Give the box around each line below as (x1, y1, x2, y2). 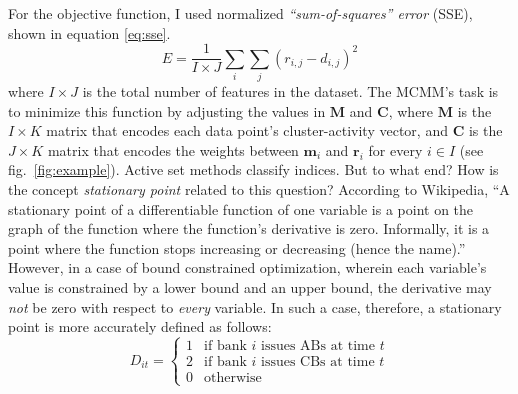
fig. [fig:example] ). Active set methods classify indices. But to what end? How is (8, 159, 499, 180)
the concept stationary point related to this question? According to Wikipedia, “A (8, 178, 510, 199)
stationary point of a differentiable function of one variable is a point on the (8, 198, 474, 219)
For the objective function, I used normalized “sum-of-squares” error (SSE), (8, 3, 473, 23)
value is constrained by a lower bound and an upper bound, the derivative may (8, 276, 492, 297)
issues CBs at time (261, 355, 375, 369)
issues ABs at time (261, 338, 375, 353)
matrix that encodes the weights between (47, 139, 299, 160)
